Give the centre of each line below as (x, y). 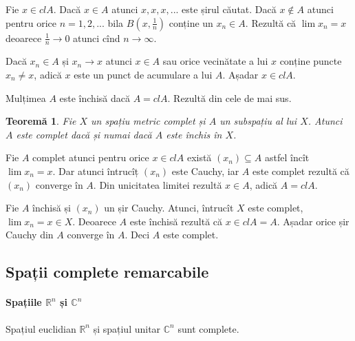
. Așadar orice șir (313, 221)
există (199, 157)
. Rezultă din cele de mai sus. (229, 97)
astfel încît (287, 157)
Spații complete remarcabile (107, 272)
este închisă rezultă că (176, 221)
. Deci (137, 235)
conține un (191, 22)
